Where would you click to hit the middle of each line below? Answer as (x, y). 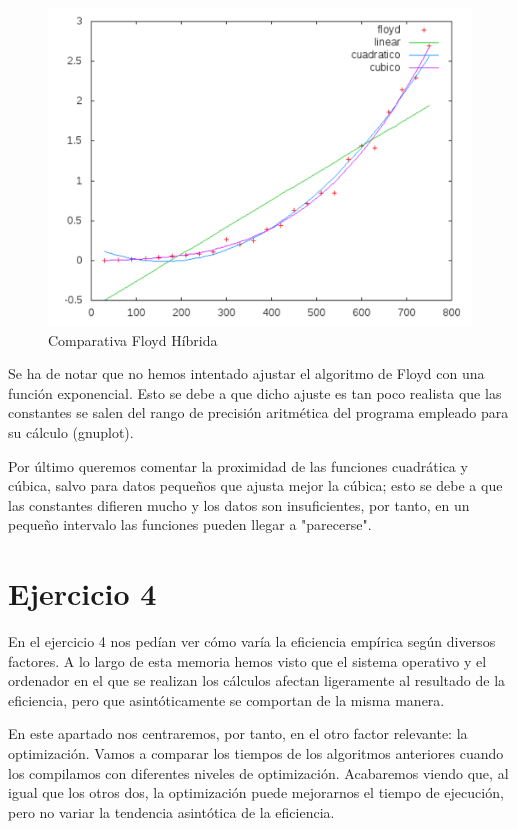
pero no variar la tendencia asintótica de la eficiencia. (171, 811)
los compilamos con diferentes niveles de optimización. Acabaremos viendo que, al (258, 772)
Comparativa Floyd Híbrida (133, 339)
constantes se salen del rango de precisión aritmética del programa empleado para (258, 412)
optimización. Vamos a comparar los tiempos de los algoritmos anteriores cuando (256, 753)
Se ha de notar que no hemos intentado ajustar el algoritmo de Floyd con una (246, 373)
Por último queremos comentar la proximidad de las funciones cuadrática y (238, 465)
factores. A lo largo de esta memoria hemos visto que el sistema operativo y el (247, 660)
